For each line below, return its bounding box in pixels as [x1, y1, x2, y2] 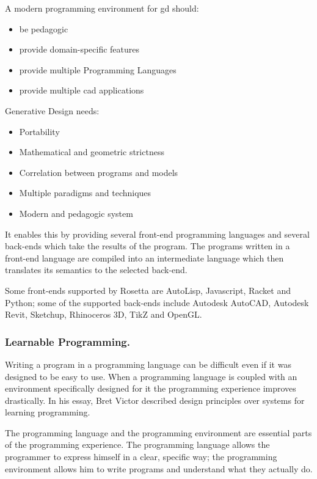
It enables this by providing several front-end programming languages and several [5, 227, 310, 240]
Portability [19, 125, 60, 137]
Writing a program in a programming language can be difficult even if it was [5, 357, 291, 370]
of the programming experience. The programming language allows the [5, 438, 270, 451]
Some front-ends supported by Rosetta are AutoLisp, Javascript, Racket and [5, 283, 291, 296]
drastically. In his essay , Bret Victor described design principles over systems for [5, 393, 305, 406]
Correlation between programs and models [19, 166, 178, 178]
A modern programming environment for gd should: [5, 2, 199, 14]
